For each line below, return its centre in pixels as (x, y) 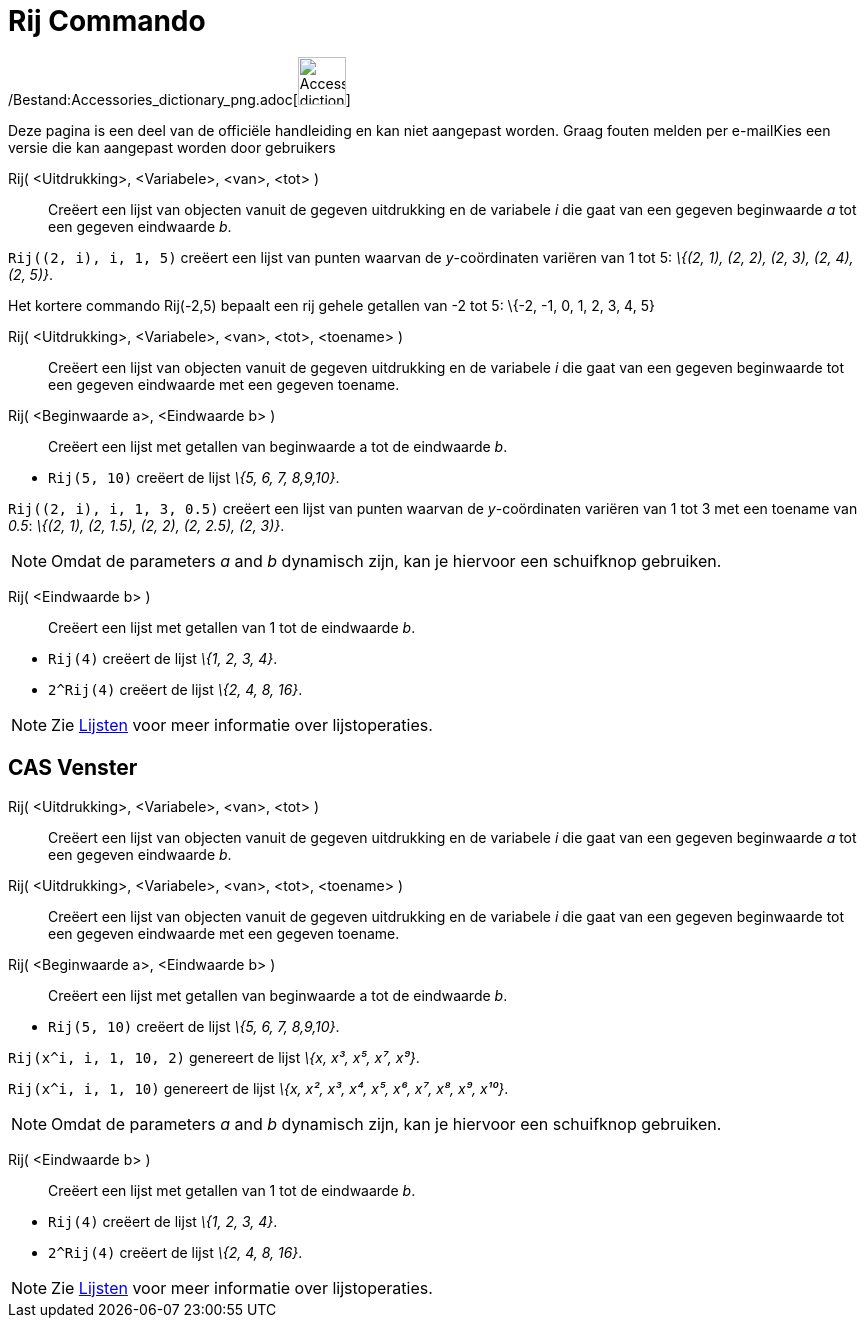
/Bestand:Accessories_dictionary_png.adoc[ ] (179, 99)
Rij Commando (107, 21)
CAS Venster (73, 768)
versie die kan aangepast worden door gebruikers (172, 147)
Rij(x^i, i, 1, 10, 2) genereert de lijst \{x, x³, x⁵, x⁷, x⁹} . (214, 1057)
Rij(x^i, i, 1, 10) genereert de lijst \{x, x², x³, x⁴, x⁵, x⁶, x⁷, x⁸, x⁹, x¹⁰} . (258, 1088)
